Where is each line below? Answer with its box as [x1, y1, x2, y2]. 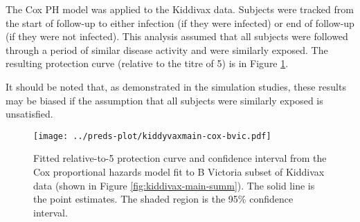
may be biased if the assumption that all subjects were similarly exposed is [6, 93, 323, 107]
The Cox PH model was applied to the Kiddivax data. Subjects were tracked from [6, 2, 354, 16]
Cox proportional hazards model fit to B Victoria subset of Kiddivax [33, 165, 325, 178]
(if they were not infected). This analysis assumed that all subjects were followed [6, 29, 348, 44]
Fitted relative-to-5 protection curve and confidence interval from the [33, 151, 327, 165]
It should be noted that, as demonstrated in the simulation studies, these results [6, 79, 346, 93]
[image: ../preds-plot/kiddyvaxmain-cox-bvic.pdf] [33, 131, 271, 141]
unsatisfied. [6, 107, 53, 121]
